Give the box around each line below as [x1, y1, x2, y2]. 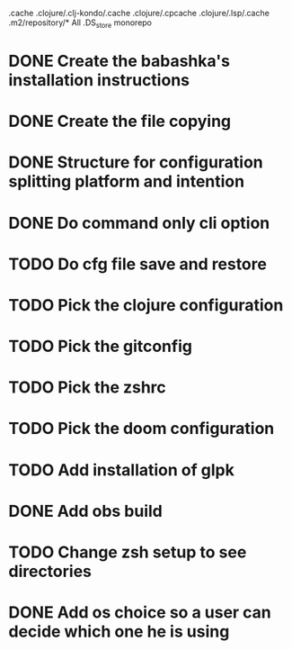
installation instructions [8, 69, 190, 90]
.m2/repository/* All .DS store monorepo [8, 17, 153, 30]
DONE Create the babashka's [8, 50, 231, 71]
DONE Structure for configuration [8, 152, 264, 173]
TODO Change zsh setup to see [8, 542, 247, 563]
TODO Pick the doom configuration [8, 419, 275, 439]
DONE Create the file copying [8, 112, 232, 131]
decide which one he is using [8, 621, 230, 642]
